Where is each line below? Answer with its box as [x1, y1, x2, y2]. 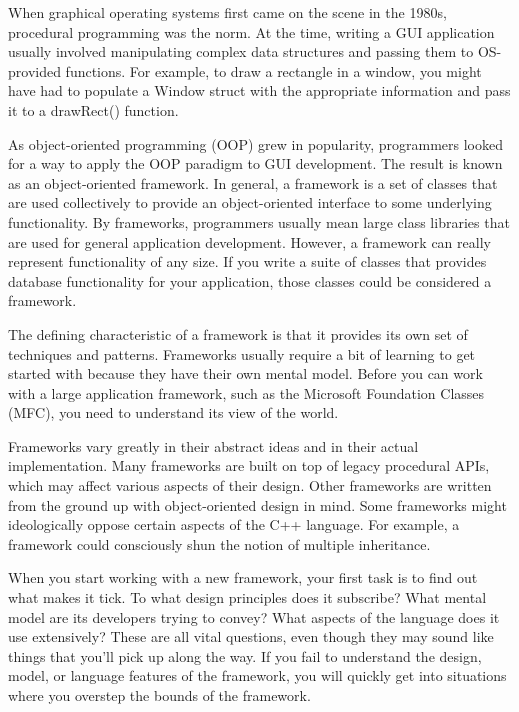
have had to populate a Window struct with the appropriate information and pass [8, 80, 511, 101]
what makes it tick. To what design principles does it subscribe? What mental [8, 587, 487, 608]
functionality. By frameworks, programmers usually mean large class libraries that [8, 211, 510, 232]
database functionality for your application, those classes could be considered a [8, 270, 492, 291]
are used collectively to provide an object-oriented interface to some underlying [8, 192, 492, 213]
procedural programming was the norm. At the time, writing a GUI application [8, 21, 495, 42]
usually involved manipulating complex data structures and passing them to [8, 41, 474, 62]
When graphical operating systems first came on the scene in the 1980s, [8, 2, 447, 22]
